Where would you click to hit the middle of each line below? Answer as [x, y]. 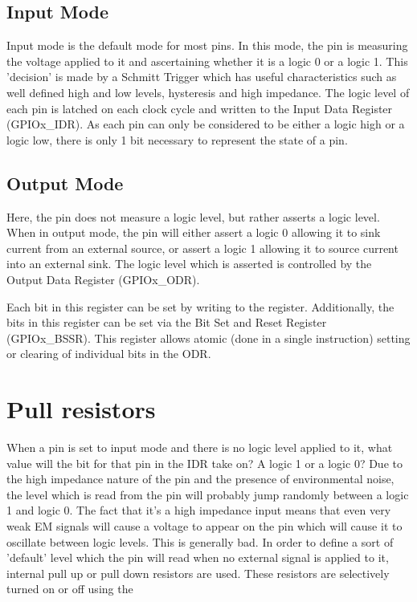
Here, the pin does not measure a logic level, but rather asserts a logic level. [193, 216]
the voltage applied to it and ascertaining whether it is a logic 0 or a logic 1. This [207, 61]
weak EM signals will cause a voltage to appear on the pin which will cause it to [204, 526]
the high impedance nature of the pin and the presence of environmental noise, [200, 479]
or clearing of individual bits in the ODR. [109, 354]
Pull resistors [81, 409]
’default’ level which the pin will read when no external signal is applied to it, [198, 557]
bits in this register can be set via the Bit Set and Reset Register [167, 322]
